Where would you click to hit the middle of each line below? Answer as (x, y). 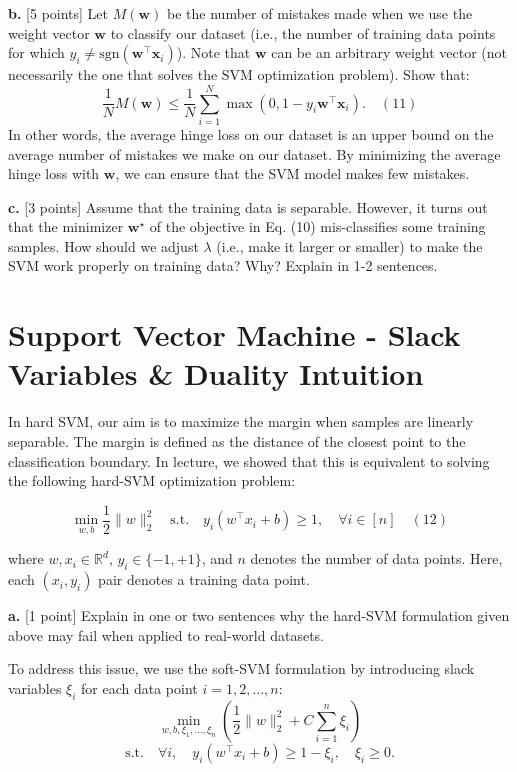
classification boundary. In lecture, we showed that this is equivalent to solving (249, 460)
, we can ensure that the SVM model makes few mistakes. (292, 173)
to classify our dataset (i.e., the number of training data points (303, 32)
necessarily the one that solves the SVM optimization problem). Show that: (239, 74)
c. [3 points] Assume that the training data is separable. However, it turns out (248, 206)
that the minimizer (66, 226)
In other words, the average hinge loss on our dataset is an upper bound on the (251, 133)
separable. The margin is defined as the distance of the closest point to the (237, 440)
